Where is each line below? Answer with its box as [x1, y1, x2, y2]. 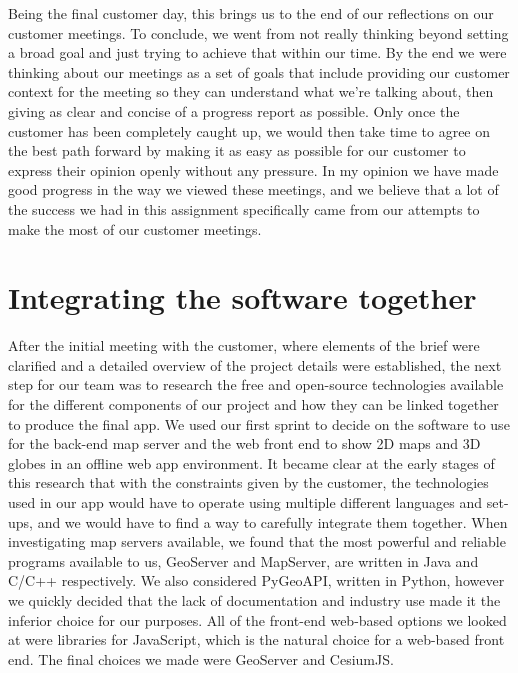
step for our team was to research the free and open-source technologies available [8, 374, 504, 395]
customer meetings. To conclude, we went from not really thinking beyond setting [8, 22, 509, 43]
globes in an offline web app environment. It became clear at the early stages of [8, 452, 495, 473]
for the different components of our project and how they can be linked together [8, 394, 499, 415]
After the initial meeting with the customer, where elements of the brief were [8, 335, 480, 356]
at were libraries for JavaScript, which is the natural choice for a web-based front [8, 629, 505, 650]
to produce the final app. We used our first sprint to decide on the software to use [8, 413, 510, 434]
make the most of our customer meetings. [8, 218, 262, 239]
